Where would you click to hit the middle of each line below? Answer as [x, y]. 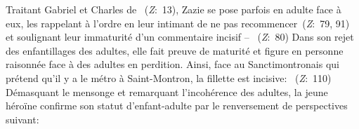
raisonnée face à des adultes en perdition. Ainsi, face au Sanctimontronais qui [172, 64]
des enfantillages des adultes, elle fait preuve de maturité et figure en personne [175, 50]
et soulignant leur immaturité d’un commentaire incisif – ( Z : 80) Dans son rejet [180, 37]
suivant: [22, 119]
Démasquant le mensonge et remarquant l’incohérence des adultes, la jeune [167, 91]
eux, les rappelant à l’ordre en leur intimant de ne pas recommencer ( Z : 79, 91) [178, 23]
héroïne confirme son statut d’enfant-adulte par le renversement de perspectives [177, 106]
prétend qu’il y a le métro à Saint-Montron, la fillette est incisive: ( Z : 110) [169, 77]
